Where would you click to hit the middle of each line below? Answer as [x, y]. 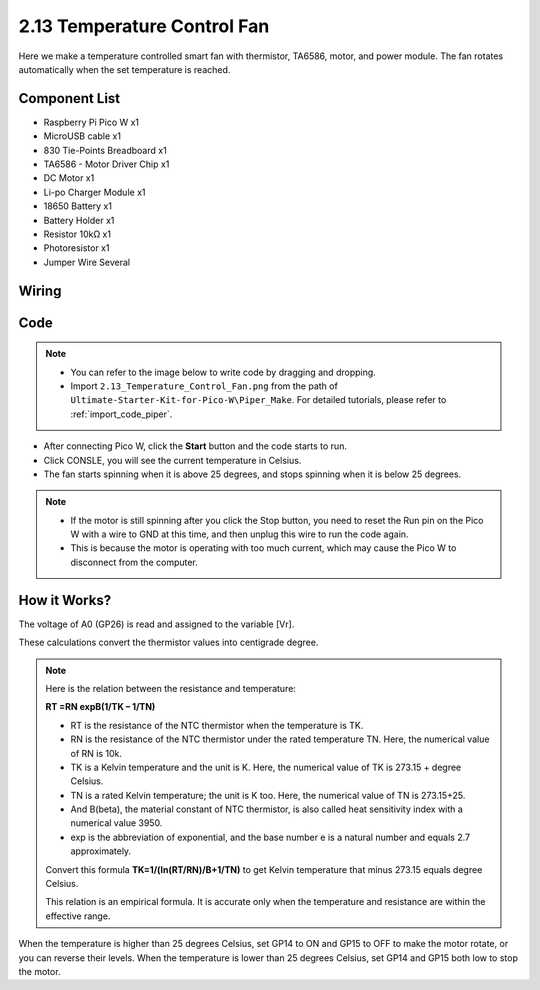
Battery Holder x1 [79, 220]
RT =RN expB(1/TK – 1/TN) [100, 707]
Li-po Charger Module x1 [94, 192]
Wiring [40, 290]
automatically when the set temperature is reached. [124, 69]
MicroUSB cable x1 [82, 136]
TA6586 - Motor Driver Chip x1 [106, 164]
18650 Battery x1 [77, 206]
